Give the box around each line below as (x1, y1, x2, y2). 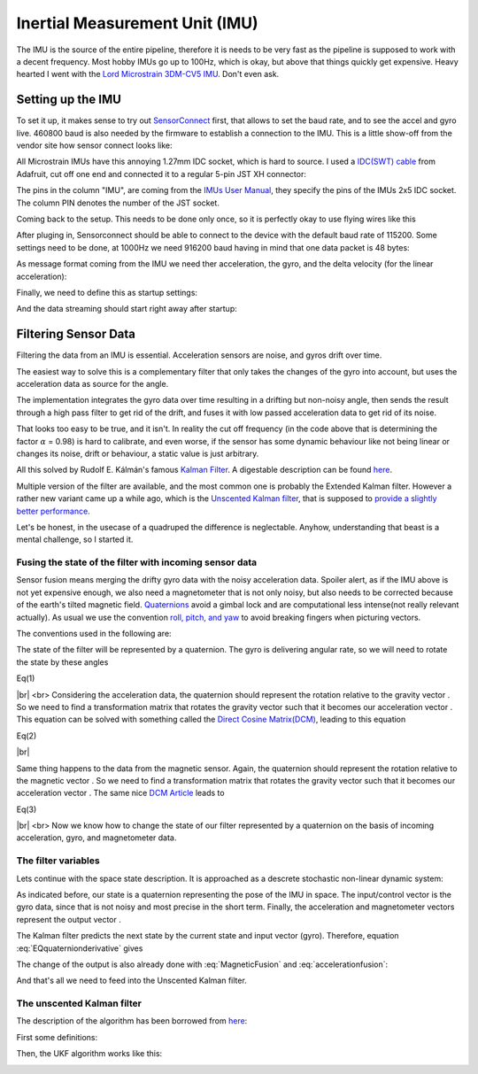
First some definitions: (16, 1032, 98, 1042)
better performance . (16, 506, 90, 516)
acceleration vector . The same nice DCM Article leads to (16, 788, 225, 799)
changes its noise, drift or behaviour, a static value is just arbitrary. (16, 448, 259, 459)
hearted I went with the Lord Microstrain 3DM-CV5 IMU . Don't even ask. (16, 69, 280, 80)
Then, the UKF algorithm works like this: (16, 1048, 163, 1059)
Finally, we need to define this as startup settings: (16, 287, 198, 297)
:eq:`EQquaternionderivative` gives (16, 943, 143, 954)
